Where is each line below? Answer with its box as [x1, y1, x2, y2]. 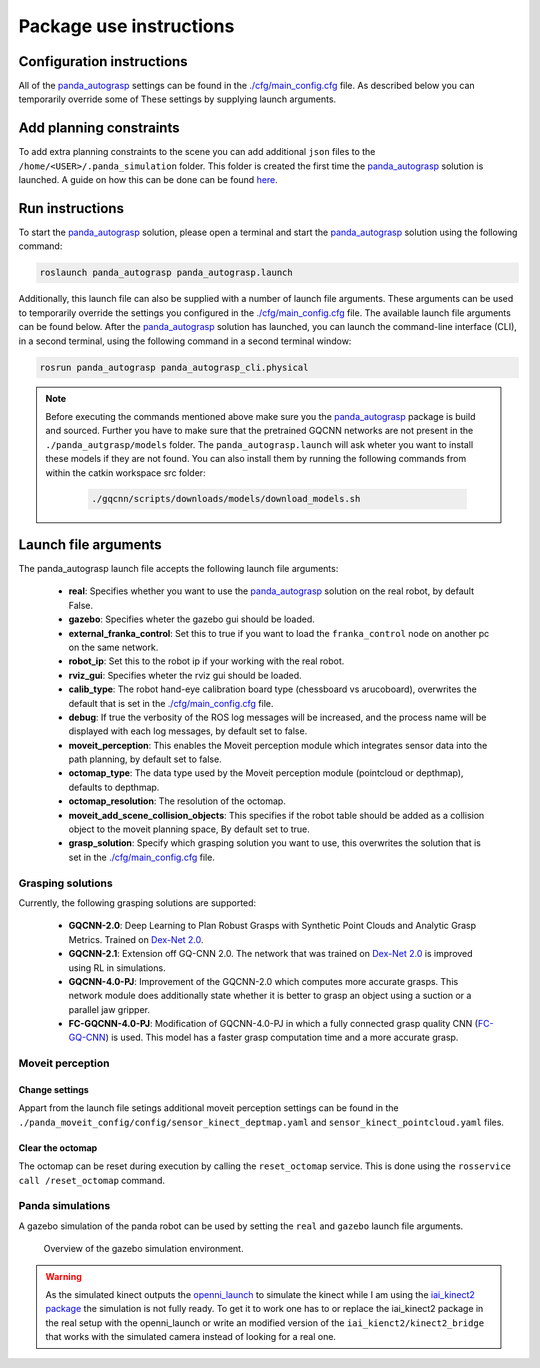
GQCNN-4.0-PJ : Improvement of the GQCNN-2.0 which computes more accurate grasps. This [68, 975, 459, 987]
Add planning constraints [18, 120, 180, 137]
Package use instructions [18, 15, 235, 37]
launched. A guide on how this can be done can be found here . [18, 174, 279, 186]
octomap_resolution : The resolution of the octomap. [68, 795, 287, 807]
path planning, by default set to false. [68, 753, 222, 765]
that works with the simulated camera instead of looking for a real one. [45, 1331, 337, 1343]
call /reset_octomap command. [18, 1174, 165, 1186]
